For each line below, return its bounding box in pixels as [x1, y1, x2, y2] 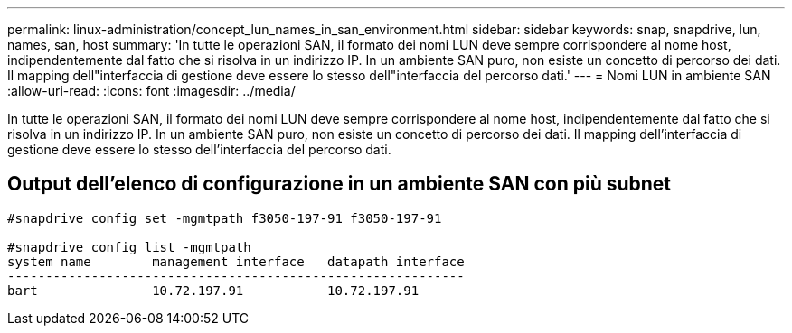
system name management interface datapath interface [7, 254, 465, 269]
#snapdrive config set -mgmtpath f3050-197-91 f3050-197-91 [7, 210, 442, 226]
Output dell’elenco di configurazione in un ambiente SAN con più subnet [7, 172, 672, 196]
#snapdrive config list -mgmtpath [7, 239, 251, 254]
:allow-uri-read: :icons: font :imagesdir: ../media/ [7, 83, 296, 98]
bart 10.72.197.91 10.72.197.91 [7, 282, 420, 298]
